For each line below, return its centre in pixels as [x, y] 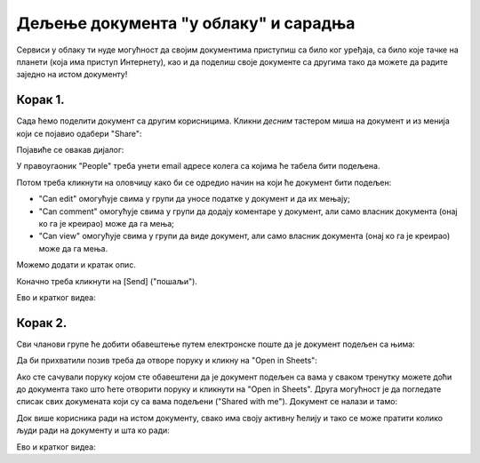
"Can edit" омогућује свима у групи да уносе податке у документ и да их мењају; [194, 199]
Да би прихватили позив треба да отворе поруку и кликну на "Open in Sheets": [167, 361]
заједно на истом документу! [72, 75]
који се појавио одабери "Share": [79, 133]
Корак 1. [41, 100]
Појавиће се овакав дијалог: [70, 150]
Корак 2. [42, 323]
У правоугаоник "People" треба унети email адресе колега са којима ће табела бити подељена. [198, 166]
